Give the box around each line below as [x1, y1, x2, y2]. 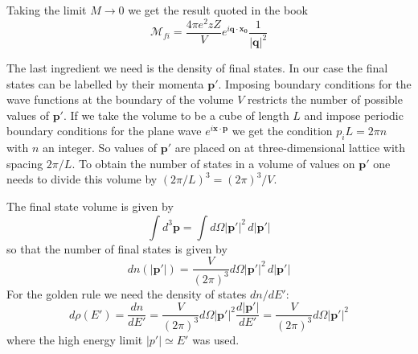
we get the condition [232, 122, 333, 139]
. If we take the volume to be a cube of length [63, 106, 289, 123]
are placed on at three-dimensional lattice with [174, 139, 406, 156]
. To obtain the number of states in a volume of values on [72, 154, 355, 171]
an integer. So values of [42, 139, 158, 156]
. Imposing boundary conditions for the [218, 75, 412, 92]
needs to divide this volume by [6, 171, 158, 187]
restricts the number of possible [247, 91, 403, 108]
